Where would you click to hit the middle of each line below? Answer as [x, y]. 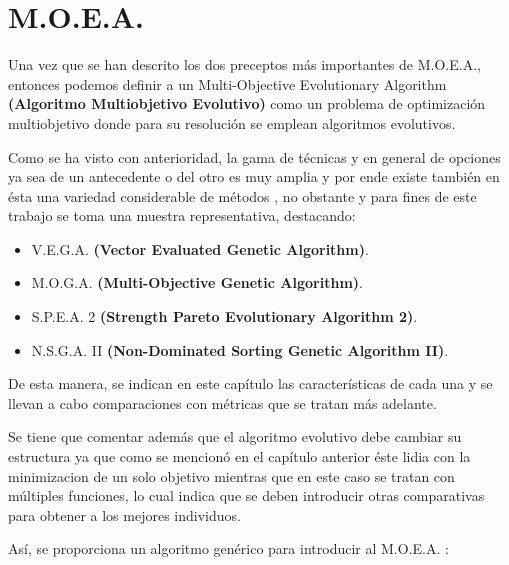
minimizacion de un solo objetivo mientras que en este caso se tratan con [231, 475]
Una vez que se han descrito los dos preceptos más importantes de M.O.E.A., [244, 64]
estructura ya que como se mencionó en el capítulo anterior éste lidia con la [239, 456]
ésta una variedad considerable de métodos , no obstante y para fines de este [242, 195]
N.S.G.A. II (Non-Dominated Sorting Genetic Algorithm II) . [240, 349]
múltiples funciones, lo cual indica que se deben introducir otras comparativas [246, 495]
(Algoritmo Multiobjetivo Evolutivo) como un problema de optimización [247, 103]
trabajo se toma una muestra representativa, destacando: [182, 215]
